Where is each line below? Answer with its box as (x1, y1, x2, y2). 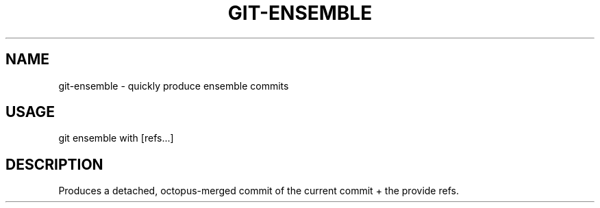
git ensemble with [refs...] (58, 132, 174, 144)
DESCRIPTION (5, 155, 103, 173)
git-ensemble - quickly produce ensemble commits (58, 79, 289, 92)
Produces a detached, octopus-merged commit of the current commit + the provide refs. (58, 185, 459, 197)
